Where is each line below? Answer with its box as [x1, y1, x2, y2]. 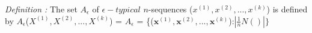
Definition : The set [5, 3, 78, 15]
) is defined [266, 3, 308, 15]
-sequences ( [148, 3, 193, 15]
